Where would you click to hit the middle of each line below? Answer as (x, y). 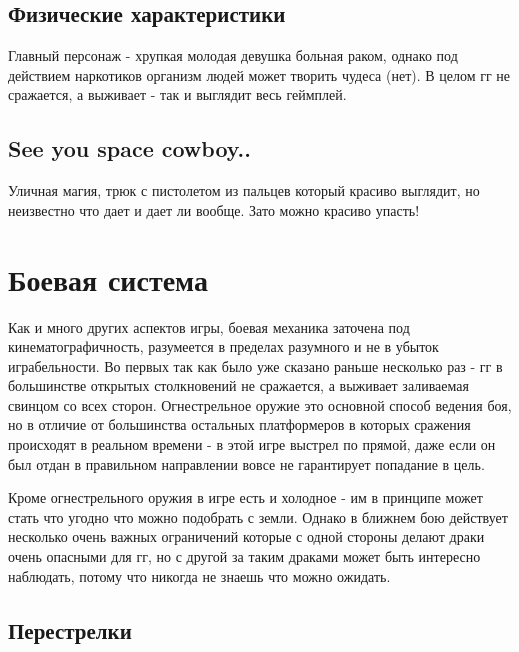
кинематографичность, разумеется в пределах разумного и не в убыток (223, 346)
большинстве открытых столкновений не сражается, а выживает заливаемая (238, 385)
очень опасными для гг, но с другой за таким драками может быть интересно (244, 556)
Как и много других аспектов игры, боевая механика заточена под (209, 326)
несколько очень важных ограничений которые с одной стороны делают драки (246, 536)
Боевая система (108, 278)
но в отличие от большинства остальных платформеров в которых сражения (239, 424)
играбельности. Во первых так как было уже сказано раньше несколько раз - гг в (255, 365)
